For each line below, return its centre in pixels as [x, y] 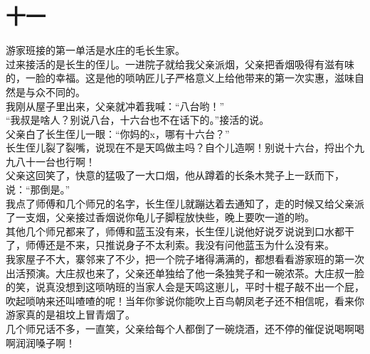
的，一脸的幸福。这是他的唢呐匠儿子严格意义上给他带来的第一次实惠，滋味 [180, 78]
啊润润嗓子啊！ [41, 342]
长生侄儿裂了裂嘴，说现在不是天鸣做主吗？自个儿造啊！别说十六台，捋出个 [180, 147]
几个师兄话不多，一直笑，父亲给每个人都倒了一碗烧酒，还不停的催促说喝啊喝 [185, 328]
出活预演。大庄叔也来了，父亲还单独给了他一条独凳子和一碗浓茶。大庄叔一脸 [185, 273]
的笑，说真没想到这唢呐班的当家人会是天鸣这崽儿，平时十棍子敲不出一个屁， [185, 287]
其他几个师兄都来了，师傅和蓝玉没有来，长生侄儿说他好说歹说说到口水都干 [180, 231]
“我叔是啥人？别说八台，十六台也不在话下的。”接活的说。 [138, 120]
